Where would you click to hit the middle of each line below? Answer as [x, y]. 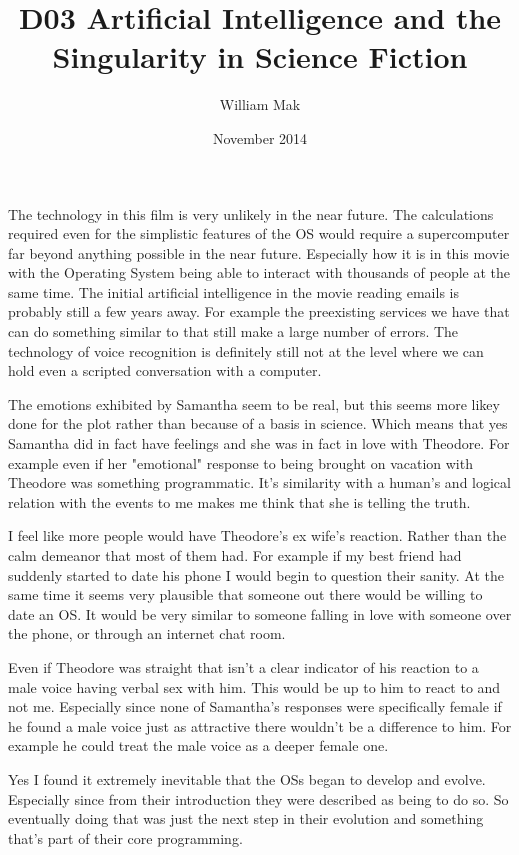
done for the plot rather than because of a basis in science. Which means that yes [258, 423]
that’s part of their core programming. [125, 837]
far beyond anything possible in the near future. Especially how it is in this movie [259, 252]
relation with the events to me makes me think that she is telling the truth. [239, 501]
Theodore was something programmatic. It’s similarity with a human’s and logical [259, 482]
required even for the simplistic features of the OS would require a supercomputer [259, 233]
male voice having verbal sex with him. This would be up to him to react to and [254, 686]
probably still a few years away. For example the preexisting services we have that [259, 311]
